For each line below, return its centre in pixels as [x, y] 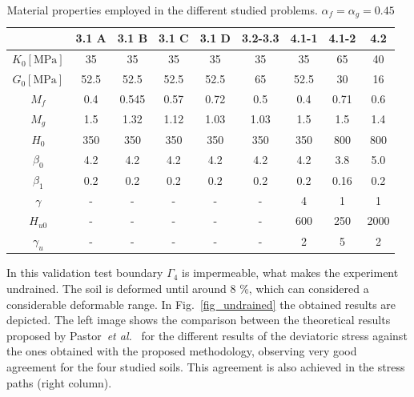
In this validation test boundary [85, 273]
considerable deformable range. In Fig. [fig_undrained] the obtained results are [201, 304]
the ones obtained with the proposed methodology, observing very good [182, 351]
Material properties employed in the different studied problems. [162, 10]
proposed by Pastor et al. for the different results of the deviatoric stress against [207, 335]
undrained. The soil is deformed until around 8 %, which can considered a [188, 289]
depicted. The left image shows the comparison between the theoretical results [199, 320]
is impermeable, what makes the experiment [290, 273]
